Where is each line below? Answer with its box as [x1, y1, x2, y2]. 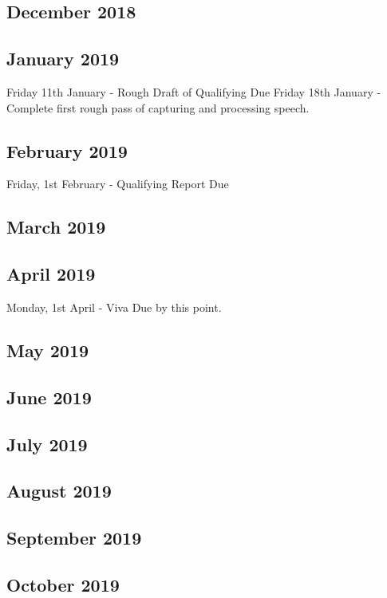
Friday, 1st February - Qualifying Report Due [6, 175, 229, 192]
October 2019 [6, 572, 120, 596]
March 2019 [6, 214, 106, 239]
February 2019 [6, 138, 128, 163]
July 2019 [6, 431, 88, 456]
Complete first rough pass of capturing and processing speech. [6, 99, 310, 116]
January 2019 [6, 46, 120, 71]
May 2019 [6, 337, 89, 362]
